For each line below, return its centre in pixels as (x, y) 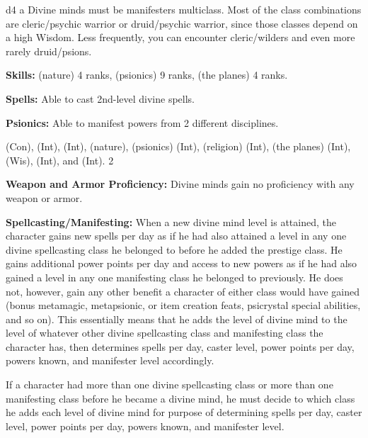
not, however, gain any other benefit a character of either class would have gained (183, 291)
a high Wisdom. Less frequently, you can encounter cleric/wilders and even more (180, 37)
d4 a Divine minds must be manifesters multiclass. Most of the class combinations (184, 9)
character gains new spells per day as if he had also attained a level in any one (176, 236)
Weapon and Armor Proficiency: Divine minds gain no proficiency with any (180, 184)
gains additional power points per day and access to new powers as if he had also (182, 263)
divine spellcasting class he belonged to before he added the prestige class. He (174, 249)
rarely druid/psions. (49, 51)
